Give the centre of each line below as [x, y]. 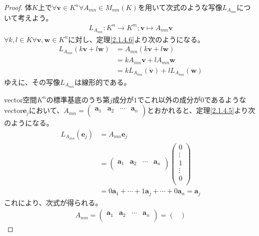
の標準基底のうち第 [78, 99]
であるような [225, 99]
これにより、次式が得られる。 [53, 202]
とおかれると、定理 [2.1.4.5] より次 [201, 110]
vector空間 [21, 99]
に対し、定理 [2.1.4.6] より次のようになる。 [136, 39]
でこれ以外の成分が [169, 99]
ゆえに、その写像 [32, 82]
